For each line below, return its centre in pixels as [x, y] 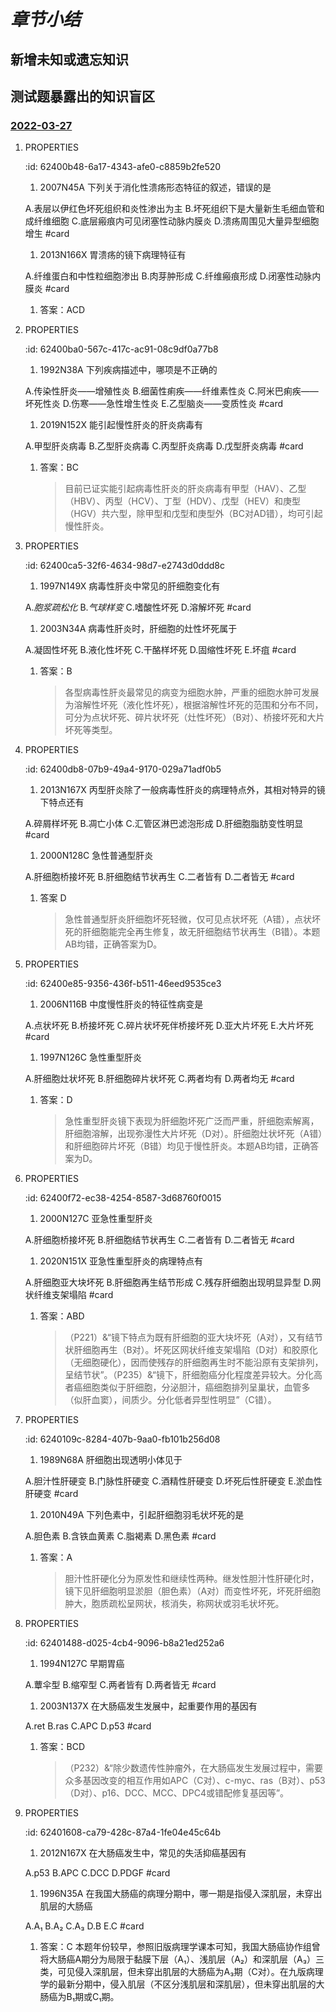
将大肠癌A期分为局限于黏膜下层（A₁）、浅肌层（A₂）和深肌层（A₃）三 [182, 1959]
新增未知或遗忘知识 [69, 59]
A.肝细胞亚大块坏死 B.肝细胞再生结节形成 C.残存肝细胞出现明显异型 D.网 [173, 1282]
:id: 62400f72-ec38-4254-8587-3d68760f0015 [123, 1198]
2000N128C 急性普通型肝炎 [96, 856]
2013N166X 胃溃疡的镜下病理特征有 [113, 255]
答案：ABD [62, 1316]
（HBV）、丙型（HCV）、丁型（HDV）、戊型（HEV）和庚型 [183, 501]
